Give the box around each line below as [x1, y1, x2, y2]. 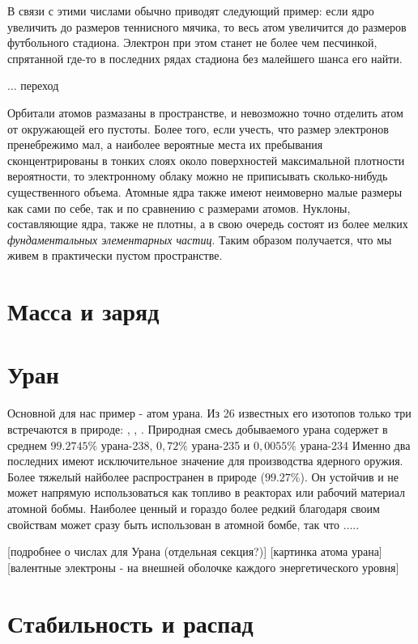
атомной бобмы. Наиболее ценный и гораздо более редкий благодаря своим [7, 499, 380, 516]
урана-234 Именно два [300, 436, 411, 453]
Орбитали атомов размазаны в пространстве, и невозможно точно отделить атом [7, 104, 403, 121]
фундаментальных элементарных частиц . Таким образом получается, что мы [7, 231, 392, 248]
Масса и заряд [7, 294, 160, 328]
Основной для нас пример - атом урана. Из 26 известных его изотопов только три [7, 405, 412, 422]
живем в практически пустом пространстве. [7, 247, 223, 264]
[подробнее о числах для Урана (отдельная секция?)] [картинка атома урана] [7, 543, 382, 560]
